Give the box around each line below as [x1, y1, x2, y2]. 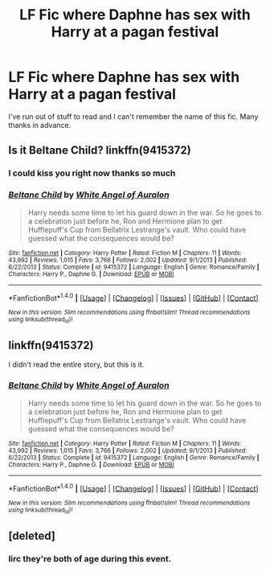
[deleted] [8, 529, 56, 543]
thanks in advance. [8, 120, 72, 130]
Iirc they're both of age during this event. [8, 553, 172, 564]
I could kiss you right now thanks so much [8, 167, 176, 179]
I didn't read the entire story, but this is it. [8, 360, 145, 369]
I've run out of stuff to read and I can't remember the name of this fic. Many [8, 111, 259, 121]
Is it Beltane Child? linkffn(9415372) [8, 143, 191, 158]
